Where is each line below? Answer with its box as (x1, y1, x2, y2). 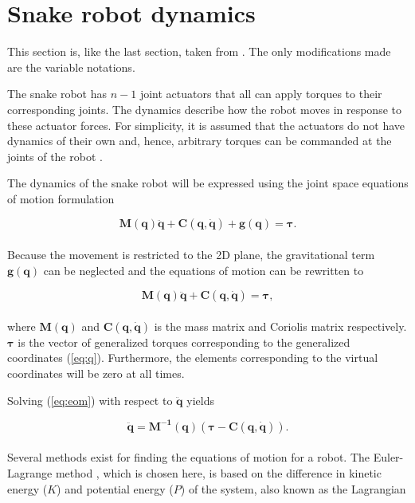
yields (186, 391, 214, 408)
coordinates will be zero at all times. (7, 365, 185, 382)
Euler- (373, 449, 404, 466)
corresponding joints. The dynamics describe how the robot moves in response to (7, 100, 401, 117)
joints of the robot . (7, 147, 103, 164)
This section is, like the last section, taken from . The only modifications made (7, 43, 391, 60)
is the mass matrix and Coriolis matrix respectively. (154, 317, 407, 334)
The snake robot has (7, 85, 108, 102)
